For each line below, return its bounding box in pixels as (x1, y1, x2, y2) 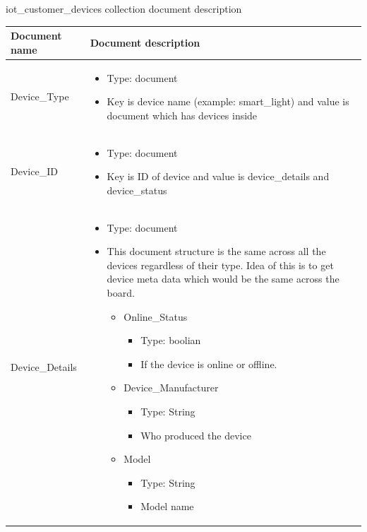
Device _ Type (11, 89, 69, 104)
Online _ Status (124, 309, 188, 324)
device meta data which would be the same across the (107, 271, 339, 286)
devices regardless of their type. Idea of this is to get (107, 257, 334, 272)
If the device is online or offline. (140, 356, 277, 371)
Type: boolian (140, 333, 201, 348)
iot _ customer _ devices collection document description (6, 1, 242, 16)
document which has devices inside (107, 107, 258, 122)
